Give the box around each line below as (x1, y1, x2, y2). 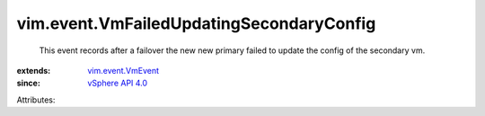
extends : (16, 65, 51, 76)
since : (16, 77, 40, 89)
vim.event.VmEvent (87, 65, 160, 76)
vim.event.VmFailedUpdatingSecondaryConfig (16, 13, 376, 33)
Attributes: (16, 94, 56, 105)
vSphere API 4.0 (87, 77, 148, 89)
